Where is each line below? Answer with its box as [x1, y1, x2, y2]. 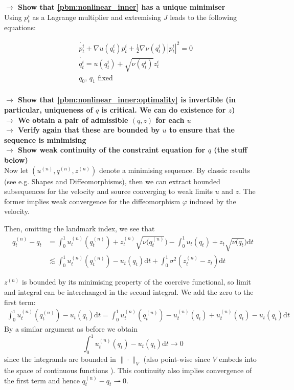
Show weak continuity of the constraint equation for [18, 144, 206, 155]
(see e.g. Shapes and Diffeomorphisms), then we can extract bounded [4, 176, 220, 186]
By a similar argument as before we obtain [4, 323, 138, 334]
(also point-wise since [143, 354, 210, 364]
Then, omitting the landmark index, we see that [4, 223, 155, 233]
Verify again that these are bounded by [18, 124, 160, 135]
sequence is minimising [4, 134, 86, 145]
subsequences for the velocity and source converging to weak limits [4, 186, 213, 197]
